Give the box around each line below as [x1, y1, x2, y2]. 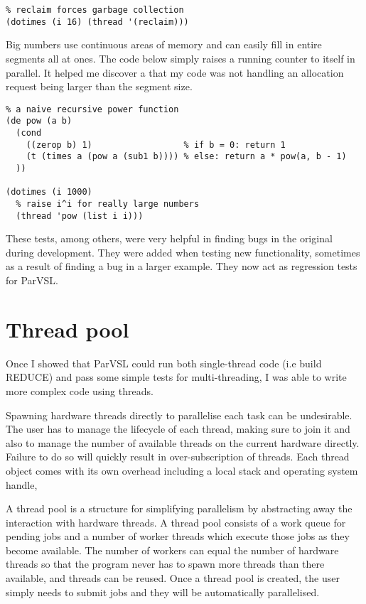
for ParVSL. [6, 273, 58, 288]
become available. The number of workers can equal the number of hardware [6, 542, 339, 557]
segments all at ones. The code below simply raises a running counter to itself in [6, 50, 355, 65]
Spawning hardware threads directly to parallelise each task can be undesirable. [6, 407, 352, 422]
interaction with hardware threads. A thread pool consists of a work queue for [6, 514, 346, 529]
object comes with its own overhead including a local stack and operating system [6, 463, 358, 478]
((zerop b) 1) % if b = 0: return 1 [26, 139, 286, 150]
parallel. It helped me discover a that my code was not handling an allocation [6, 65, 344, 80]
